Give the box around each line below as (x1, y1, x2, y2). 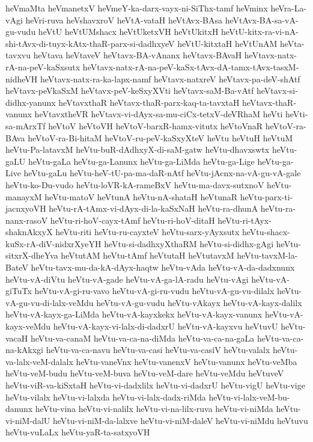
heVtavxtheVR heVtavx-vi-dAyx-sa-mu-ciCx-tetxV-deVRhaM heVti (34, 108, 283, 120)
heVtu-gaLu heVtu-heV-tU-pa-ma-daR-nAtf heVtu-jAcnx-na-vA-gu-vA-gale (23, 167, 301, 179)
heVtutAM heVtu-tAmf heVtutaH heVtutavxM (61, 249, 234, 262)
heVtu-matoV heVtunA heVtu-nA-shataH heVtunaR (44, 190, 238, 203)
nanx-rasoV (5, 213, 48, 226)
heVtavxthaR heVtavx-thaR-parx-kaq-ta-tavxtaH (58, 96, 240, 108)
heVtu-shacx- (242, 226, 290, 238)
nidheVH (5, 72, 38, 85)
